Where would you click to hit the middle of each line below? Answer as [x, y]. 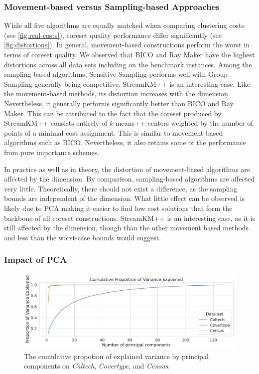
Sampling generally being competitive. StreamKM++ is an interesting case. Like [127, 84]
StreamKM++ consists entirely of [56, 123]
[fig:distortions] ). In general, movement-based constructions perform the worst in [127, 45]
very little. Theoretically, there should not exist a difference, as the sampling [121, 188]
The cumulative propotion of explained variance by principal [116, 356]
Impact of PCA [36, 260]
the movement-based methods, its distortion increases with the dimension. [117, 93]
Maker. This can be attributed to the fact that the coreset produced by [113, 113]
